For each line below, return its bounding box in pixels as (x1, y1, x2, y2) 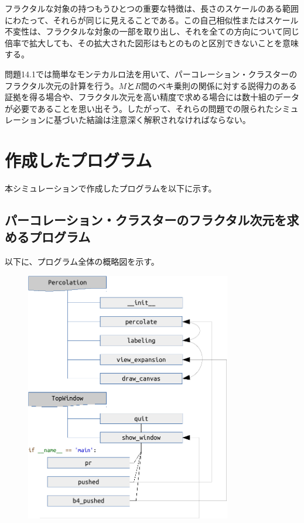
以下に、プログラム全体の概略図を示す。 (5, 255, 159, 268)
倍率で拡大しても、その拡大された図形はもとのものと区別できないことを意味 (5, 36, 299, 49)
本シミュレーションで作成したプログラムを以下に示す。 (5, 182, 217, 194)
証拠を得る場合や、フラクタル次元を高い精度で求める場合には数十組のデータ (5, 91, 300, 103)
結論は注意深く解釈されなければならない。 (86, 114, 251, 126)
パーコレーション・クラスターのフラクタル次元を (5, 211, 287, 229)
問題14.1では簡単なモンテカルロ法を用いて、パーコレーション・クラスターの (5, 67, 298, 80)
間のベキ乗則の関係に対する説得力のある (141, 79, 297, 91)
